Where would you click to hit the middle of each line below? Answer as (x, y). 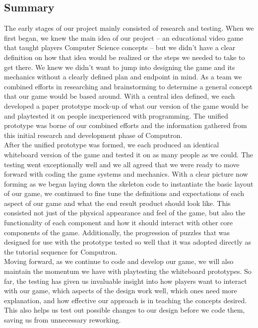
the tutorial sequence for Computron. (61, 251)
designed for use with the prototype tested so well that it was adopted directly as (128, 242)
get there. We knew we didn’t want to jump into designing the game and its (120, 67)
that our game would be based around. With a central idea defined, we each (120, 96)
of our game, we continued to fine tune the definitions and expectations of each (124, 193)
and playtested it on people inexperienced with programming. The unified (116, 115)
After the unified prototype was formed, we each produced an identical (112, 145)
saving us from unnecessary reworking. (63, 320)
